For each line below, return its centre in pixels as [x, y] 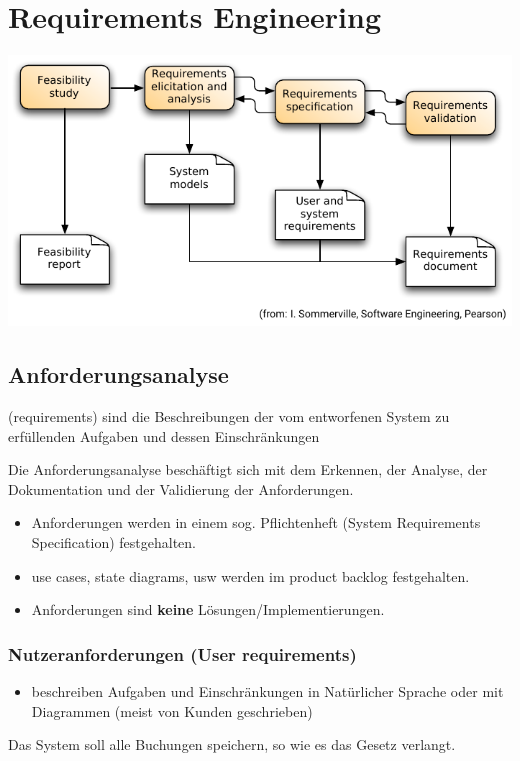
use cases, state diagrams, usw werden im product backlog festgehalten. [250, 575]
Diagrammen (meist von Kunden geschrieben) [172, 710]
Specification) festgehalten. [114, 541]
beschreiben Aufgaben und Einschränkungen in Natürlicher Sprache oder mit [267, 690]
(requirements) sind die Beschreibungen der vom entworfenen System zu [229, 415]
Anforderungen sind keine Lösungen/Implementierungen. [208, 609]
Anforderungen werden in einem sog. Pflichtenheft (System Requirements [256, 522]
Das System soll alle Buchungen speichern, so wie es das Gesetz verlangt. [232, 744]
